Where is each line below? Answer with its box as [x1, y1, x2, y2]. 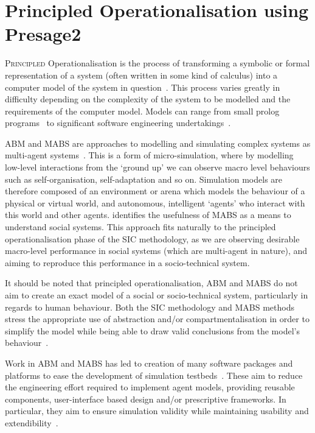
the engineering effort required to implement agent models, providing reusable [5, 381, 295, 393]
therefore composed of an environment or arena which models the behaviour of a [5, 185, 305, 197]
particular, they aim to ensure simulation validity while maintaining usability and [5, 404, 309, 417]
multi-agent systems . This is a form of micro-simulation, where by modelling [5, 149, 294, 161]
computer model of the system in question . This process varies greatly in [5, 80, 280, 93]
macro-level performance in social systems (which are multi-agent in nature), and [5, 244, 308, 257]
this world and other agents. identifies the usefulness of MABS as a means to [5, 208, 291, 221]
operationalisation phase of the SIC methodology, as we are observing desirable [5, 232, 300, 245]
